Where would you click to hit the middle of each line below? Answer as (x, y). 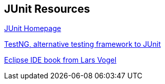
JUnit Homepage (33, 29)
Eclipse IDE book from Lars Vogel (60, 60)
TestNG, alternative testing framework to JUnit (82, 44)
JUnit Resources (47, 9)
